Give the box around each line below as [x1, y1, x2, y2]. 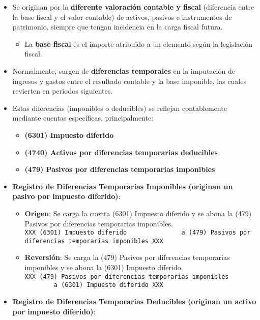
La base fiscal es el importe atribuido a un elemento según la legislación [24, 38, 253, 49]
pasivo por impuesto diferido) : [12, 191, 121, 201]
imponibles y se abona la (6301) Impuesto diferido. [24, 262, 183, 272]
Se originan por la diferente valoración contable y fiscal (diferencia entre [12, 2, 254, 12]
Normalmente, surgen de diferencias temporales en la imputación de [12, 65, 235, 76]
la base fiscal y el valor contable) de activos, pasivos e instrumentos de [12, 11, 232, 22]
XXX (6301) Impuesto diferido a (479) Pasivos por [24, 229, 251, 237]
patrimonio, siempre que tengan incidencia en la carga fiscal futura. [12, 21, 223, 32]
